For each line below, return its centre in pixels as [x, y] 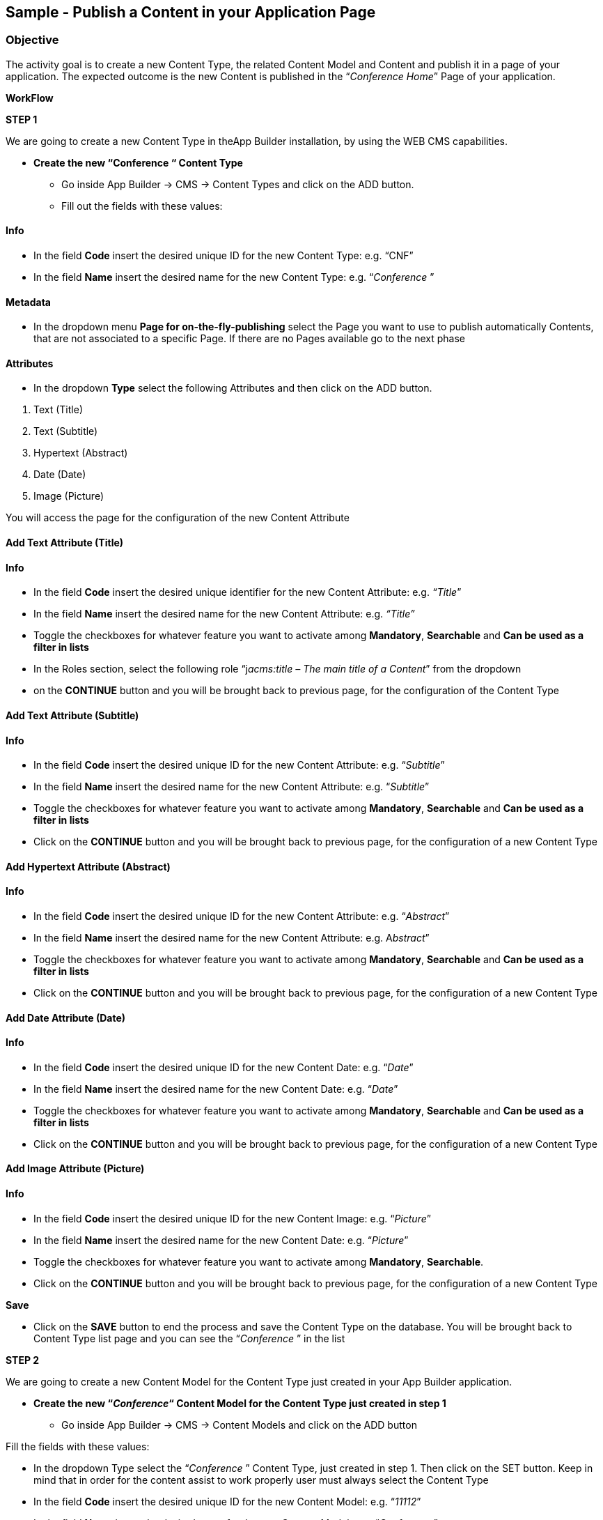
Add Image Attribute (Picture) [75, 1169]
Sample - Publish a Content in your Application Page [191, 12]
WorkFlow [30, 98]
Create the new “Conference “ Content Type [138, 162]
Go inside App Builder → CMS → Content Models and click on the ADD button [239, 1425]
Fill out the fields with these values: [142, 206]
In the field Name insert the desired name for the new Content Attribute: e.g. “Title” [224, 614]
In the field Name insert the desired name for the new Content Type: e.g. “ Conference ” [234, 277]
